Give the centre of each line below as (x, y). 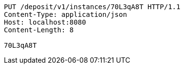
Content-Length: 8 (39, 30)
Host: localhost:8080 (45, 22)
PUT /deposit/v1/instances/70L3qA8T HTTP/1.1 (92, 7)
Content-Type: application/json (65, 14)
